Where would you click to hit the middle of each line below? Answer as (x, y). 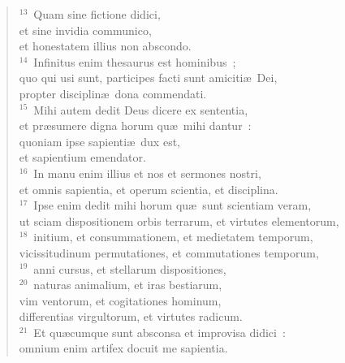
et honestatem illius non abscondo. (105, 46)
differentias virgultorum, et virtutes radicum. (131, 316)
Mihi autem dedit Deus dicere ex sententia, (141, 109)
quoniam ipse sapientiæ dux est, (99, 141)
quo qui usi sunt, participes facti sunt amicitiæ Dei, (148, 78)
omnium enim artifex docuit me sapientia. (123, 348)
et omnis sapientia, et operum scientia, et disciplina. (149, 189)
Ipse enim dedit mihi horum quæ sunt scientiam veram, (172, 205)
